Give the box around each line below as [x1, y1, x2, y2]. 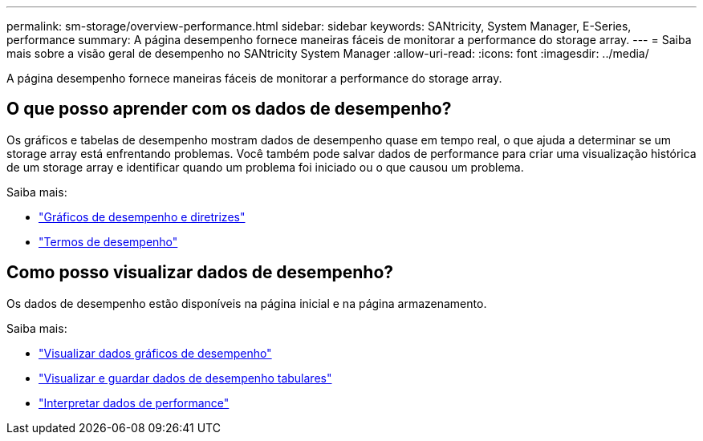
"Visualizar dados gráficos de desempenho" [39, 346, 272, 360]
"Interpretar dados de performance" [39, 395, 230, 410]
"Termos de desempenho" [39, 234, 178, 249]
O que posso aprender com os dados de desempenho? [6, 99, 452, 119]
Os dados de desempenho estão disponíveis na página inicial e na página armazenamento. [6, 296, 487, 310]
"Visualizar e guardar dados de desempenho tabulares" [39, 370, 332, 385]
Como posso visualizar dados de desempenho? [6, 262, 394, 283]
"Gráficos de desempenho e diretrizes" [39, 209, 246, 224]
